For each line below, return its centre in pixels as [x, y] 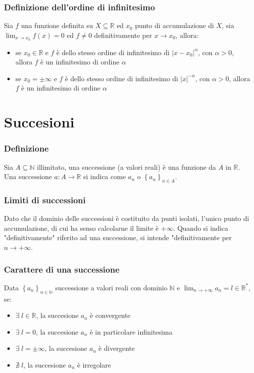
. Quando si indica [201, 228]
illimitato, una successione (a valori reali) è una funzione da [127, 167]
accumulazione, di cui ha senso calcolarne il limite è [81, 228]
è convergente [110, 315]
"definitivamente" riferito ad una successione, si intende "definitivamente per [118, 237]
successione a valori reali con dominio [111, 287]
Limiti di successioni [45, 200]
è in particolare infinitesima [131, 331]
